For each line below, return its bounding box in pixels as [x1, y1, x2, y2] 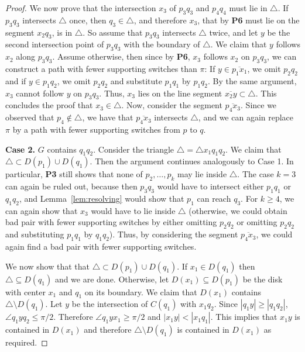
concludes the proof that [5, 99, 93, 111]
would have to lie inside [91, 204, 176, 216]
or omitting [237, 216, 277, 228]
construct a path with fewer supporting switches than [5, 62, 197, 74]
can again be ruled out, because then [5, 180, 138, 192]
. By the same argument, [208, 74, 297, 87]
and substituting [5, 228, 64, 240]
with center [5, 285, 46, 298]
